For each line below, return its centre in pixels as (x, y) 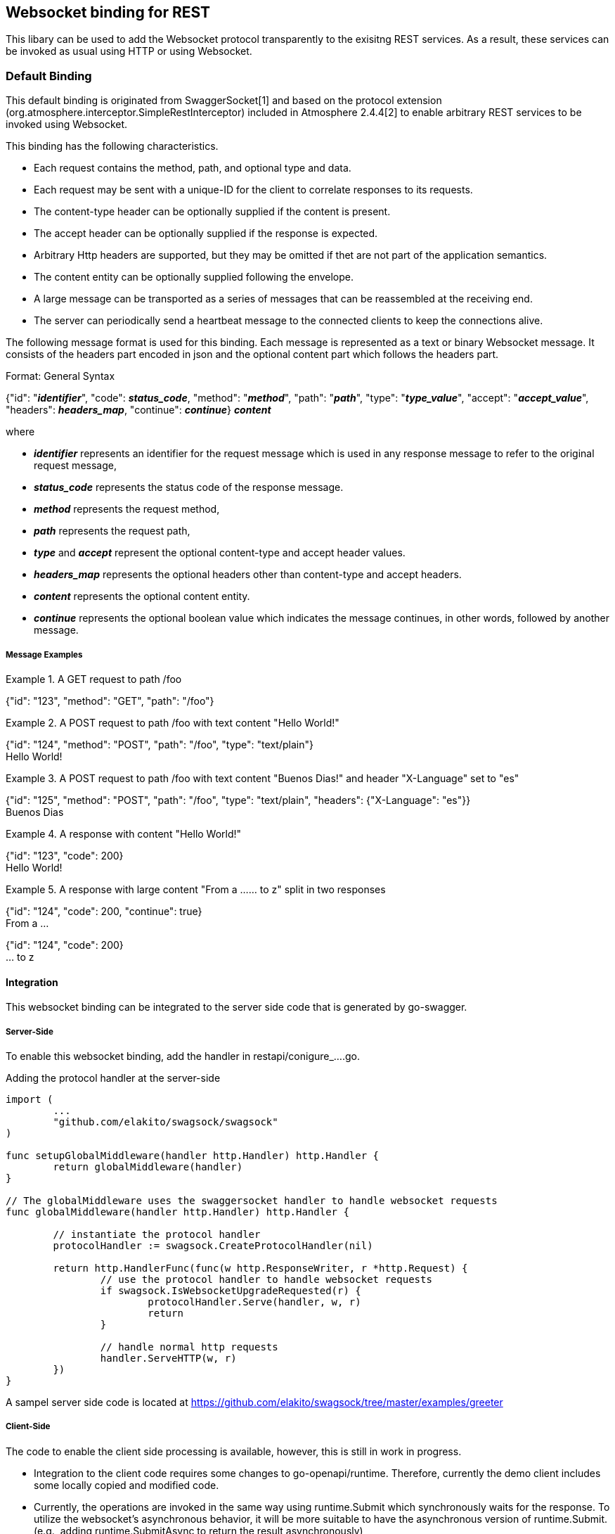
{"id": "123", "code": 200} (65, 855)
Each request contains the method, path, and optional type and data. (193, 168)
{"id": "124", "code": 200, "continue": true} (104, 911)
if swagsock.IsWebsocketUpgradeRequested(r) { (231, 1290)
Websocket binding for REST (108, 12)
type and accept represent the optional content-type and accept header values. (220, 553)
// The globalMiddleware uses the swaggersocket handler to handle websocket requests (252, 1200)
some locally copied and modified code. (127, 1485)
